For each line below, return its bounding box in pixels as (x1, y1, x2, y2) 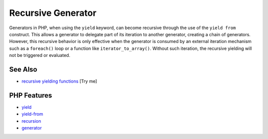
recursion (21, 118, 42, 124)
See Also (9, 65, 37, 74)
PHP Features (9, 91, 52, 99)
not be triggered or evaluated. (9, 52, 70, 58)
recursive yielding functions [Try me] (21, 78, 97, 84)
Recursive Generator (9, 7, 97, 18)
